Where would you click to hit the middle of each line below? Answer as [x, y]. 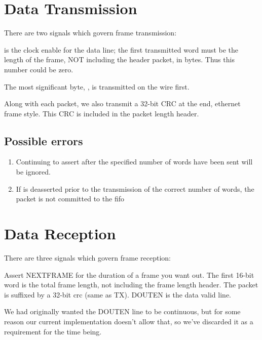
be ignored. [33, 172]
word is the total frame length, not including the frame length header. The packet [131, 285]
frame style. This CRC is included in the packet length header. [102, 113]
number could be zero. [39, 69]
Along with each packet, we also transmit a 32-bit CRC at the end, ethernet [122, 103]
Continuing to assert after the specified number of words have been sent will [134, 162]
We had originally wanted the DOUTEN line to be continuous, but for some [122, 311]
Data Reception [60, 233]
